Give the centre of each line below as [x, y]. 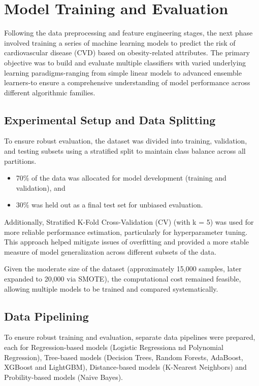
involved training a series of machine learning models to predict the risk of [120, 42]
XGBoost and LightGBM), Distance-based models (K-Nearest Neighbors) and [125, 367]
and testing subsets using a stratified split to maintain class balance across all [125, 151]
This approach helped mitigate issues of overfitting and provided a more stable [126, 242]
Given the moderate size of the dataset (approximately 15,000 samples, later [123, 269]
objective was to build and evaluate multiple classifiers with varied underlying [125, 62]
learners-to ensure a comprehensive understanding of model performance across [127, 82]
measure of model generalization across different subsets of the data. [110, 251]
